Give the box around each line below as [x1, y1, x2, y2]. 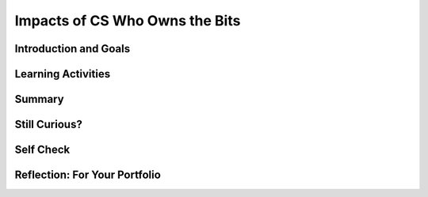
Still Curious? [14, 118, 82, 131]
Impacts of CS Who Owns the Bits [14, 12, 241, 29]
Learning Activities [14, 67, 111, 81]
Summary [14, 93, 64, 106]
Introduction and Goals [14, 42, 131, 55]
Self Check [14, 143, 71, 157]
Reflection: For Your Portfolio [14, 169, 162, 182]
